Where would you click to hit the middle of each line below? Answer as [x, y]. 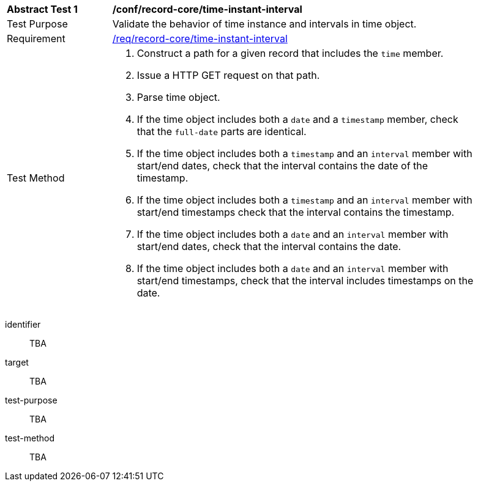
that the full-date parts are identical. [222, 131]
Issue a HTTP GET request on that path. [228, 75]
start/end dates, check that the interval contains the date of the [282, 166]
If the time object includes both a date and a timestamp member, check [297, 119]
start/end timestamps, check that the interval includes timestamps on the [305, 281]
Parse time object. [178, 97]
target [17, 362]
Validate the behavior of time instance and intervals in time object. [264, 24]
